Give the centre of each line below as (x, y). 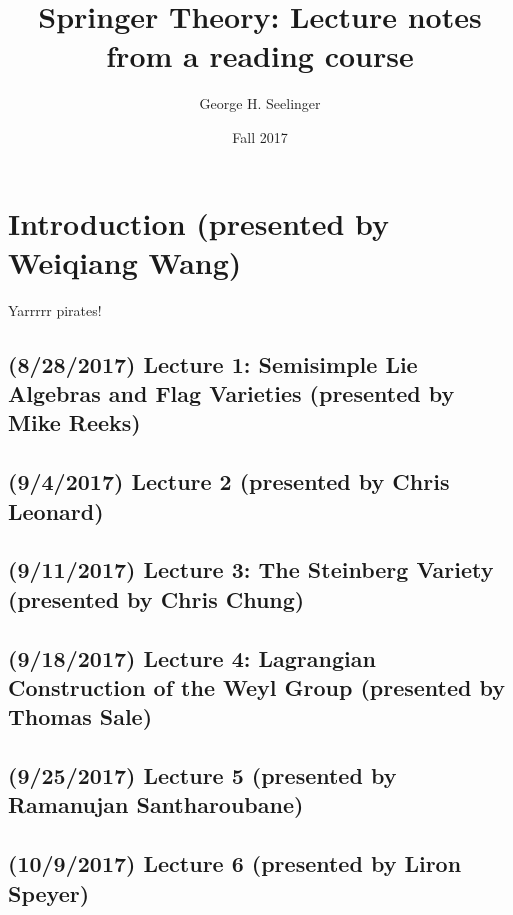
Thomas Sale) (80, 716)
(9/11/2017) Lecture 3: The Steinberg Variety (251, 569)
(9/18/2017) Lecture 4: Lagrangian (192, 657)
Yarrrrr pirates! (55, 309)
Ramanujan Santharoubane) (156, 804)
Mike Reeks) (74, 422)
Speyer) (49, 892)
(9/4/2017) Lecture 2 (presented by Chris (229, 481)
